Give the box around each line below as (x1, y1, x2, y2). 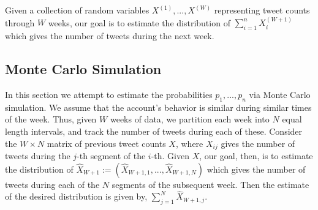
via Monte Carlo (249, 88, 311, 100)
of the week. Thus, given (5, 113, 97, 126)
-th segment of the (77, 149, 146, 162)
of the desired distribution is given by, (5, 190, 148, 203)
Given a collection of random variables (5, 4, 150, 16)
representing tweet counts (214, 4, 310, 16)
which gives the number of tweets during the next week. (5, 29, 214, 42)
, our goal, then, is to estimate (199, 149, 313, 162)
